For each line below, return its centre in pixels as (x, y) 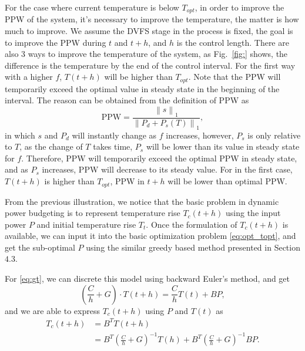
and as (16, 169)
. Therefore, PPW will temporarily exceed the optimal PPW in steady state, (159, 158)
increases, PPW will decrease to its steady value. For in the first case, (167, 169)
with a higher (29, 77)
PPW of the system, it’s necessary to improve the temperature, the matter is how (152, 19)
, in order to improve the (239, 7)
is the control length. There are (233, 42)
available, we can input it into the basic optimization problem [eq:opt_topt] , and (150, 236)
